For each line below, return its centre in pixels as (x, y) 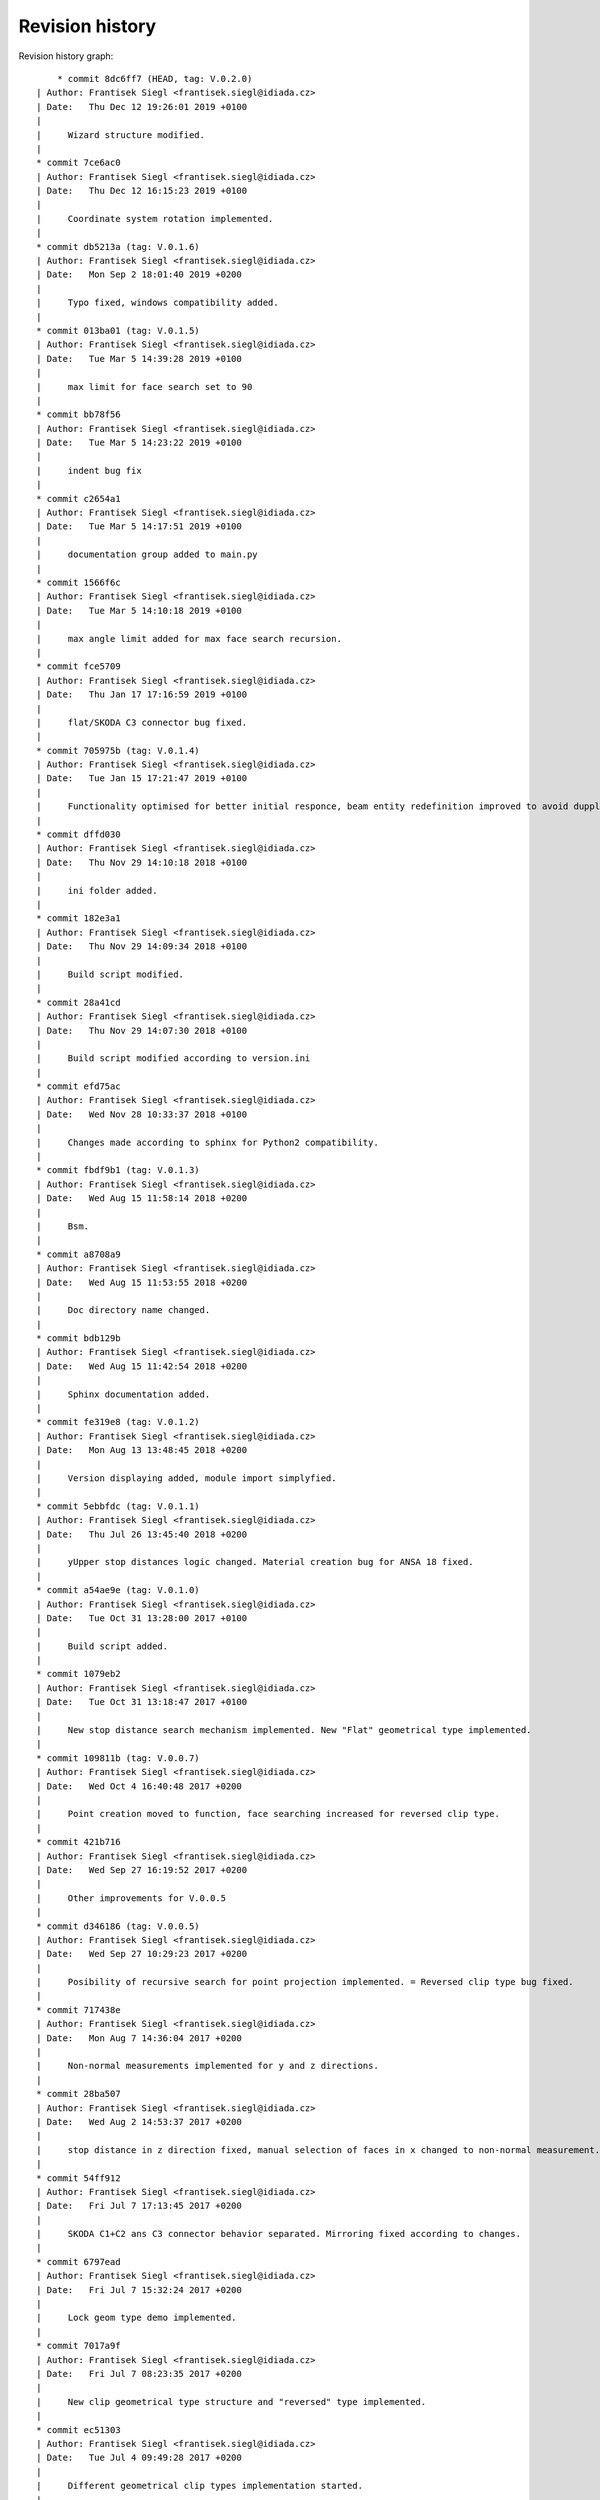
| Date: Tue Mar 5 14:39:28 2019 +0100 (139, 358)
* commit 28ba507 (78, 2094)
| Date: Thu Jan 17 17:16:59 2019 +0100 (142, 694)
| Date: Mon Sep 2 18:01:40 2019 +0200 (139, 274)
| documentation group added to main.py (147, 554)
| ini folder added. (97, 890)
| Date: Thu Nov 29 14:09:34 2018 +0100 (142, 946)
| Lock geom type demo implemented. (136, 2318)
